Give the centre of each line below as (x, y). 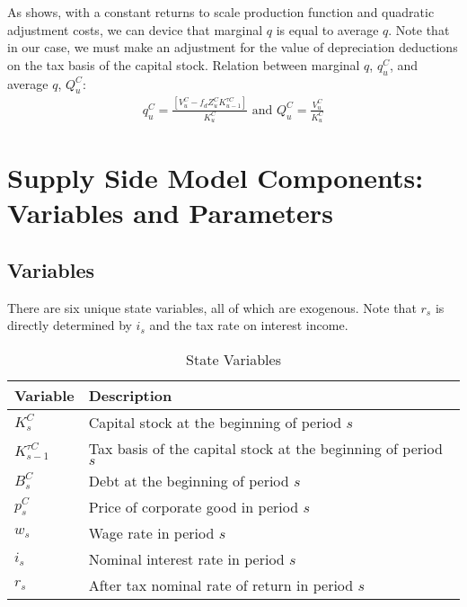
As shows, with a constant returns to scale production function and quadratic (221, 12)
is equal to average (327, 29)
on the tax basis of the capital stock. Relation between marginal (184, 64)
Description (130, 395)
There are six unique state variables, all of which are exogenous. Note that (212, 307)
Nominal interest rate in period (186, 558)
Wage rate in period (151, 532)
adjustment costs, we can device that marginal (135, 29)
